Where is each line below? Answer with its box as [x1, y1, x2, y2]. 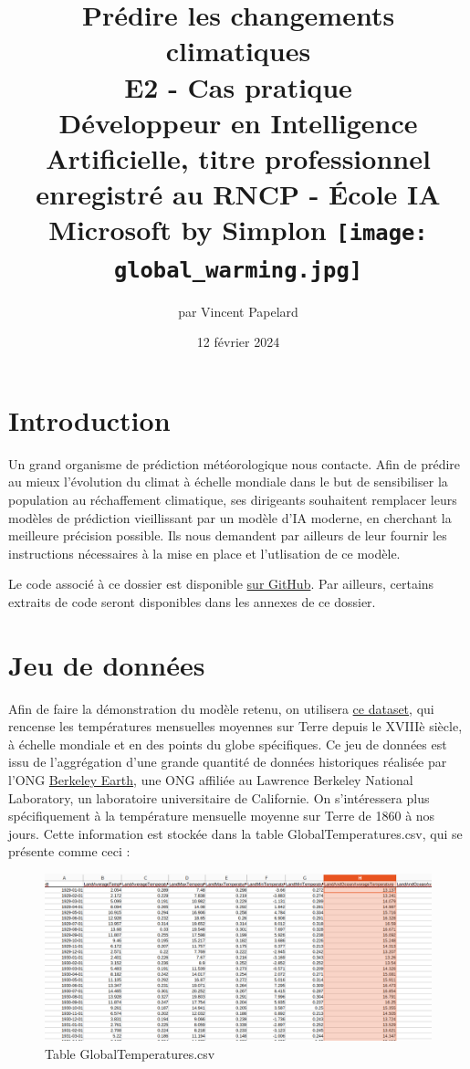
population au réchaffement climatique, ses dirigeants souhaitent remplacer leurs [8, 490, 457, 508]
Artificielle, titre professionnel [46, 139, 431, 176]
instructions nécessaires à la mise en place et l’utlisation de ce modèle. [8, 543, 401, 562]
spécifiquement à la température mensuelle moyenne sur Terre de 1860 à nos [8, 806, 435, 825]
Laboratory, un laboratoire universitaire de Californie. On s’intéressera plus [8, 788, 430, 807]
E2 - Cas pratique [124, 68, 352, 105]
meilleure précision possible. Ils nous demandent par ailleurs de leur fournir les [8, 526, 447, 545]
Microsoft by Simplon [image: [48, 211, 428, 248]
